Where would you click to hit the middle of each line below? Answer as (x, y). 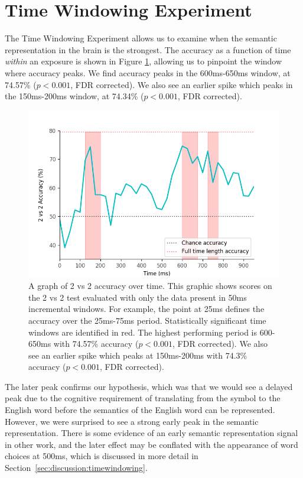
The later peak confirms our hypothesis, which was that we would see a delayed (149, 386)
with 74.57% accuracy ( (96, 344)
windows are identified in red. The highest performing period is (143, 332)
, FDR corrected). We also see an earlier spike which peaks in (182, 84)
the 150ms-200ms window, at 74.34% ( (74, 96)
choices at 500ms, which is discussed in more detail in (102, 456)
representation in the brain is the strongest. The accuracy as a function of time (148, 49)
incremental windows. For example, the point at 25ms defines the (146, 309)
